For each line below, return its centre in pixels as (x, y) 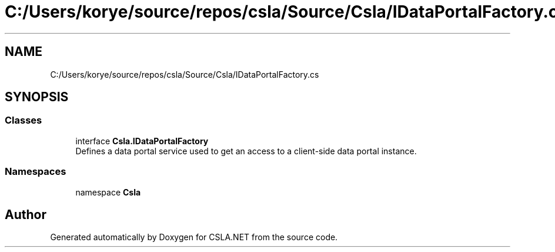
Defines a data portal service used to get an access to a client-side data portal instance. (246, 151)
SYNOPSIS (37, 97)
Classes (24, 120)
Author (26, 214)
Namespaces (36, 172)
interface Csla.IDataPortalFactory (142, 141)
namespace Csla (108, 192)
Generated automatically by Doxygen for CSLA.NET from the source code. (194, 237)
